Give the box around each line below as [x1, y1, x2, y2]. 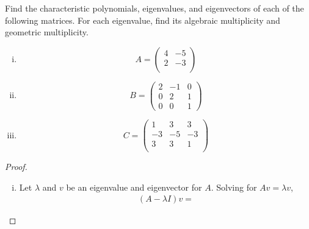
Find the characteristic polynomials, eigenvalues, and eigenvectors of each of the [5, 2, 304, 14]
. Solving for [211, 180, 257, 193]
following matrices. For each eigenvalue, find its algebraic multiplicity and [5, 13, 280, 26]
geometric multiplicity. [5, 26, 89, 38]
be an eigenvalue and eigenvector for [66, 180, 202, 193]
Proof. [5, 160, 27, 173]
